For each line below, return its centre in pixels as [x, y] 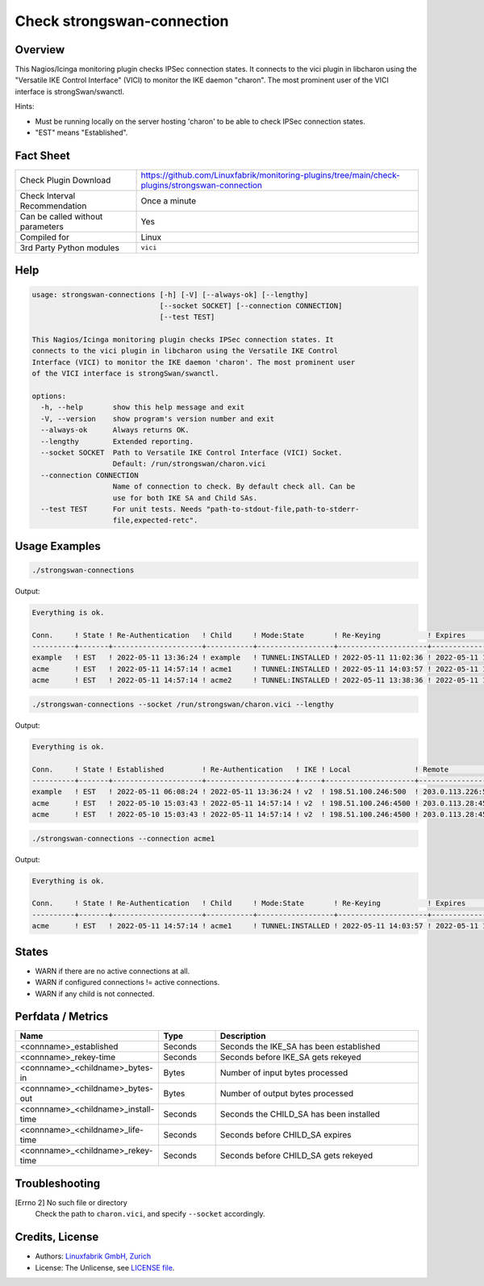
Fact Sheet [42, 155]
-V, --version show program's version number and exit [158, 419]
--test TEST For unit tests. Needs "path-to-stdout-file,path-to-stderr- [200, 509]
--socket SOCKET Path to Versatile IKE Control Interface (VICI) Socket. [192, 452]
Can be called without [61, 216]
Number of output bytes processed [287, 1094]
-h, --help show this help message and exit [143, 407]
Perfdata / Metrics [62, 1017]
